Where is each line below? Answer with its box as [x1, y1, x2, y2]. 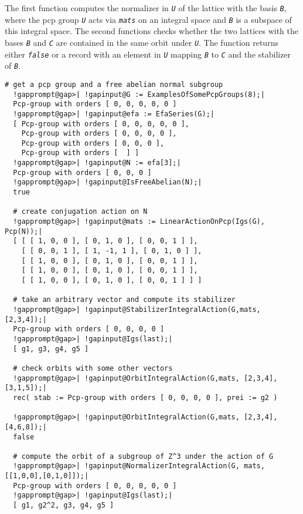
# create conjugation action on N [13, 207, 148, 216]
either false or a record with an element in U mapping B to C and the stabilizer [5, 48, 291, 60]
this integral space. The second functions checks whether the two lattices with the [5, 25, 298, 37]
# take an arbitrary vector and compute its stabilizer [13, 295, 236, 304]
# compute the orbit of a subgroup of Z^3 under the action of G [13, 452, 274, 461]
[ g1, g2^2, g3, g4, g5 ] [13, 501, 114, 510]
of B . [5, 59, 21, 72]
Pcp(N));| [5, 227, 43, 236]
